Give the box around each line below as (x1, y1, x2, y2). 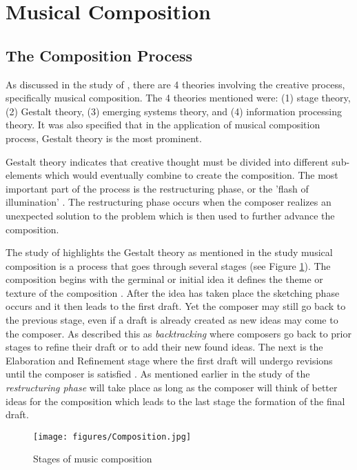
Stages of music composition (33, 451, 152, 466)
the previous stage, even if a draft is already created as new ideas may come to (6, 313, 338, 327)
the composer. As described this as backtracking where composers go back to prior (6, 326, 351, 340)
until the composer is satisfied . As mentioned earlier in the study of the (6, 366, 310, 381)
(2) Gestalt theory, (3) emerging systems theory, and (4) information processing (6, 104, 343, 118)
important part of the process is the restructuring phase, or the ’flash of (6, 181, 309, 195)
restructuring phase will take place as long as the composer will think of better (6, 380, 338, 395)
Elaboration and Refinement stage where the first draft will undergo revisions (6, 353, 333, 367)
